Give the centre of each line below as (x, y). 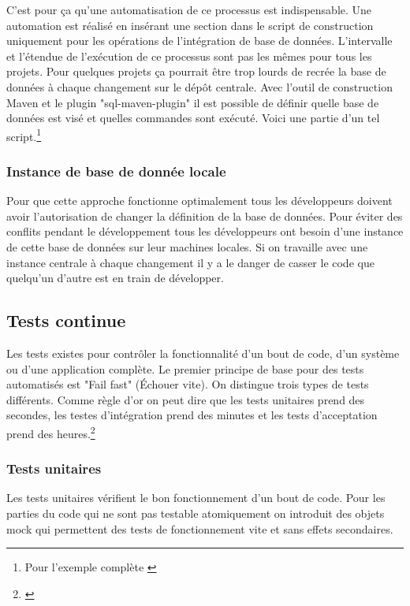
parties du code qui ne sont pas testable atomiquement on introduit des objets (196, 513)
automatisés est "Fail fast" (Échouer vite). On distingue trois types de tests (188, 384)
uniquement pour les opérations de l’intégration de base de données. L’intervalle (199, 41)
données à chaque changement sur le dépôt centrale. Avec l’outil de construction (199, 86)
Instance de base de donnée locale (116, 171)
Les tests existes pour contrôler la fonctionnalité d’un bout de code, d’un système (203, 353)
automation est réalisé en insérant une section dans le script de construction (190, 25)
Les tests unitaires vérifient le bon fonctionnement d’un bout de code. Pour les (196, 498)
